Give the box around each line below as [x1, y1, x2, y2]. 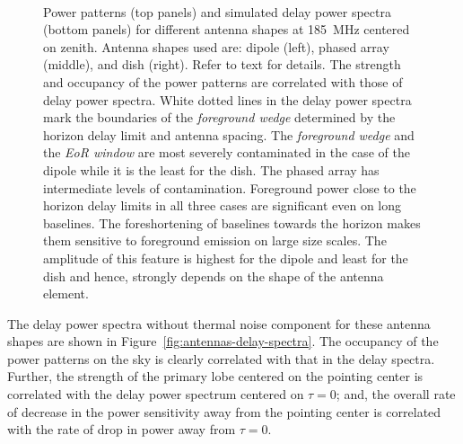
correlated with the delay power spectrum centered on [7, 385, 304, 404]
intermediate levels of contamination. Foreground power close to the [43, 178, 416, 197]
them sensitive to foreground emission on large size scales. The [43, 231, 387, 250]
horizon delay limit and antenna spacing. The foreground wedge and [43, 125, 415, 144]
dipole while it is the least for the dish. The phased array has [43, 160, 380, 179]
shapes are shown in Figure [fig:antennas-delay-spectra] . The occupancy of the [7, 332, 439, 351]
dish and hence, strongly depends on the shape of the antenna [43, 266, 384, 285]
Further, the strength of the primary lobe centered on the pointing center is [7, 367, 424, 386]
